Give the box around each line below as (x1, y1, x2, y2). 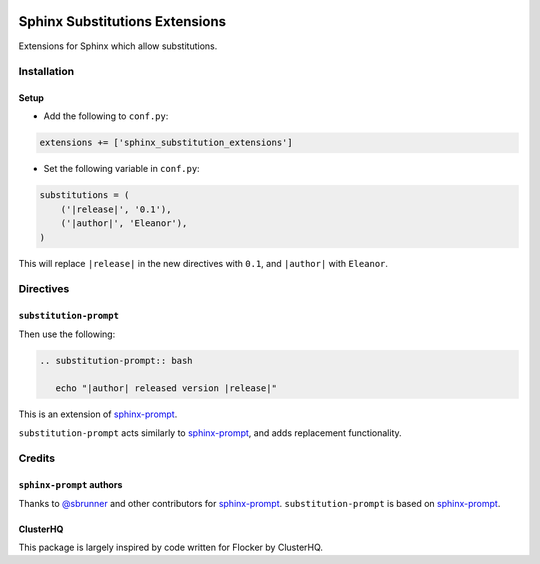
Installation (18, 65, 75, 79)
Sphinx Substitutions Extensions (18, 13, 227, 30)
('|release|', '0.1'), (60, 203, 172, 215)
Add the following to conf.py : (43, 110, 169, 122)
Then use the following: (18, 328, 116, 340)
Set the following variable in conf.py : (43, 163, 200, 175)
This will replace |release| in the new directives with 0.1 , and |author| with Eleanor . (18, 257, 389, 269)
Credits (18, 451, 55, 465)
